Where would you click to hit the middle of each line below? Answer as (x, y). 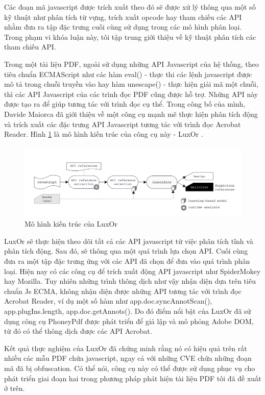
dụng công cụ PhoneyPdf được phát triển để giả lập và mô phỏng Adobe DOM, (129, 321)
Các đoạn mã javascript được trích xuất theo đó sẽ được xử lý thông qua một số (130, 7)
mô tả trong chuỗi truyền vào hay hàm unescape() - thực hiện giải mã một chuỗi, (131, 84)
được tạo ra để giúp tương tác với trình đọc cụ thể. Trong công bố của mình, (125, 104)
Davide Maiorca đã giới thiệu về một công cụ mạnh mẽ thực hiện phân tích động (131, 114)
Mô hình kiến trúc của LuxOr (71, 224)
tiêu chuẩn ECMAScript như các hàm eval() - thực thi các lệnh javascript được (128, 74)
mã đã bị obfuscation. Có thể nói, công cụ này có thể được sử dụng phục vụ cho (130, 368)
